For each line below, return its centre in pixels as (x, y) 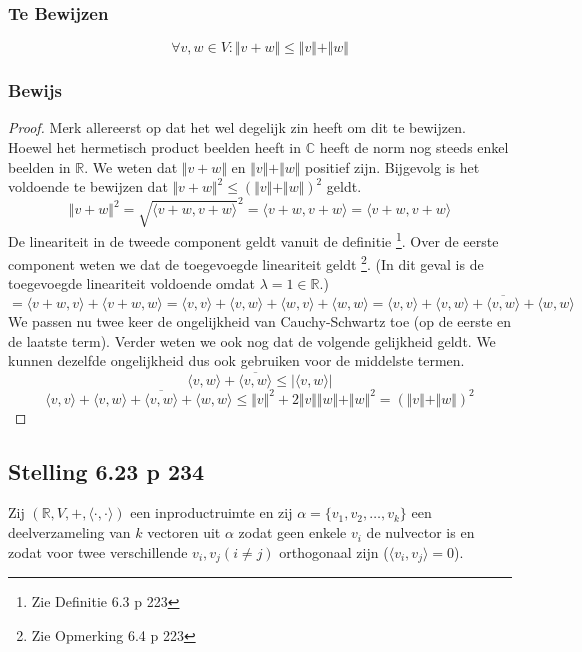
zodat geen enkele (292, 532)
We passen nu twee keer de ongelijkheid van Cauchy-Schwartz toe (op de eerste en (260, 321)
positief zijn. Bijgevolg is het (392, 166)
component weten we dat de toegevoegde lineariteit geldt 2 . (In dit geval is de (246, 262)
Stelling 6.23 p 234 (106, 470)
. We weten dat (131, 166)
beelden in (39, 166)
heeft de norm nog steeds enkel (414, 147)
